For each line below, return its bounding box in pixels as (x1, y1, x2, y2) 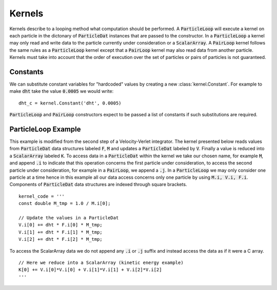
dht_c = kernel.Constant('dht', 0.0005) (18, 100, 122, 106)
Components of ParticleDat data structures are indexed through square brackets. (9, 181, 187, 188)
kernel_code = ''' (18, 193, 65, 199)
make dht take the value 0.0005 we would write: (9, 88, 114, 94)
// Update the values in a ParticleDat (18, 215, 119, 220)
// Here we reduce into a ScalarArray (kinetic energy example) (18, 259, 184, 265)
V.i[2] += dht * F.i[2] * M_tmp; (18, 236, 103, 242)
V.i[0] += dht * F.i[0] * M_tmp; (18, 222, 103, 228)
